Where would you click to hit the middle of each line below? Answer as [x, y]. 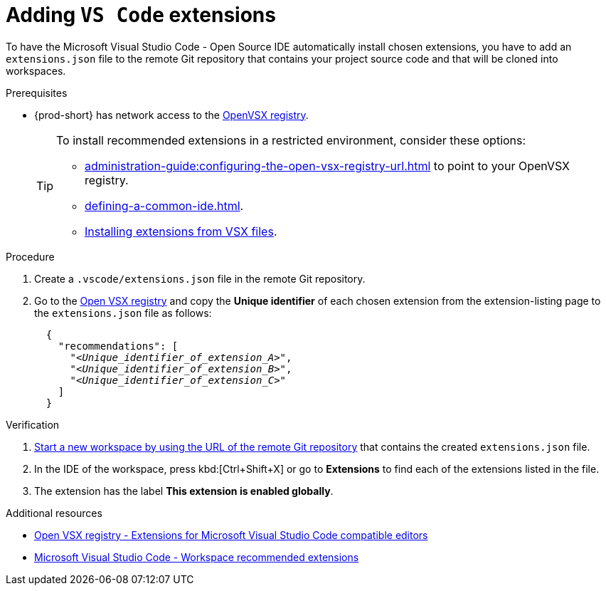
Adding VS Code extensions [141, 15]
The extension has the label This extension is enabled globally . [184, 491]
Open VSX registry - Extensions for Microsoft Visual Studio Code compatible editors [231, 535]
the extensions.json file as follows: [123, 313]
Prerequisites [37, 93]
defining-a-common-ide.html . [164, 205]
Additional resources [54, 513]
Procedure [30, 256]
